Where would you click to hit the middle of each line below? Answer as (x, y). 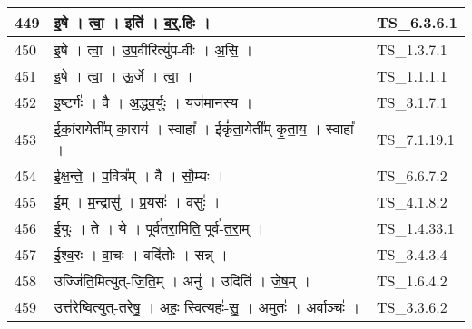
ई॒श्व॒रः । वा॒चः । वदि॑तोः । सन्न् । (141, 254)
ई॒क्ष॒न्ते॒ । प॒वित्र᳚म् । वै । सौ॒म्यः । (139, 175)
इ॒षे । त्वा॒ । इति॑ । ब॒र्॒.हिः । (132, 22)
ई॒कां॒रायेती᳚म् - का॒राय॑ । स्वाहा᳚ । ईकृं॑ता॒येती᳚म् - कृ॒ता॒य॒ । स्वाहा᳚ (204, 128)
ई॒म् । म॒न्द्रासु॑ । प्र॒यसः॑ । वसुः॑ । (137, 202)
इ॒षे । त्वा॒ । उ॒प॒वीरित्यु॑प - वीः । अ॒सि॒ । (153, 49)
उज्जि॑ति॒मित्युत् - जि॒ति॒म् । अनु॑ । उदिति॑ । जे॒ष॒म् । (182, 281)
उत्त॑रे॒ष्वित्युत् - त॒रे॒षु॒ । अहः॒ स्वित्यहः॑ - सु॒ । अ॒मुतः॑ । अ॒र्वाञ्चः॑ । (207, 307)
